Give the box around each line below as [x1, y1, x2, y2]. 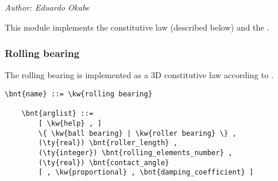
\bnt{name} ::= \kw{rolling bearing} [5, 90, 153, 98]
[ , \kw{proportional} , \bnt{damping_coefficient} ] [38, 168, 254, 177]
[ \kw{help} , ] [38, 119, 102, 128]
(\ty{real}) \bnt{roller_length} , [38, 139, 178, 148]
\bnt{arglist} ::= [21, 109, 94, 118]
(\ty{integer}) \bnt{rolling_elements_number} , [38, 148, 233, 157]
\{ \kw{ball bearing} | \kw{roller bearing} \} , [38, 129, 237, 138]
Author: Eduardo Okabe [5, 1, 90, 13]
